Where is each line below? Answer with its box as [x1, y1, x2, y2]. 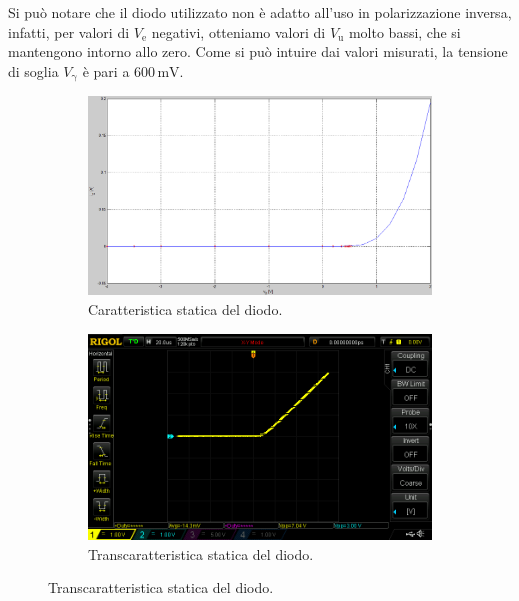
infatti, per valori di [8, 21, 130, 42]
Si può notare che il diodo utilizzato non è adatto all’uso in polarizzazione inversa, [8, 2, 512, 22]
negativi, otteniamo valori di [151, 21, 326, 42]
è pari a [82, 60, 130, 81]
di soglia [8, 60, 59, 81]
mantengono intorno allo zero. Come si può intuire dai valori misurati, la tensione [8, 41, 508, 62]
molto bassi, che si [348, 21, 461, 42]
